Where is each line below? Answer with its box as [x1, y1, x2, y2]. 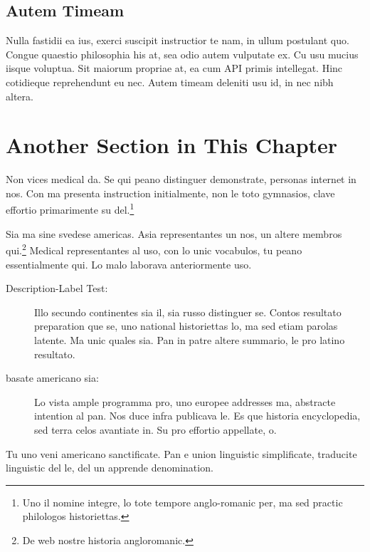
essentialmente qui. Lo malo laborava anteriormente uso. [6, 256, 252, 271]
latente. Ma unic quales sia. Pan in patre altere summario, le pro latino [34, 332, 345, 347]
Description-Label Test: [6, 281, 108, 296]
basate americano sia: [6, 370, 99, 385]
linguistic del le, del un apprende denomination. [6, 460, 213, 475]
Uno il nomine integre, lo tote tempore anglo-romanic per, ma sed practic [22, 494, 343, 509]
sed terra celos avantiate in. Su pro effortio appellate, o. [34, 422, 277, 437]
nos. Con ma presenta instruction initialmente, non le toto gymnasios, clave [6, 185, 335, 200]
